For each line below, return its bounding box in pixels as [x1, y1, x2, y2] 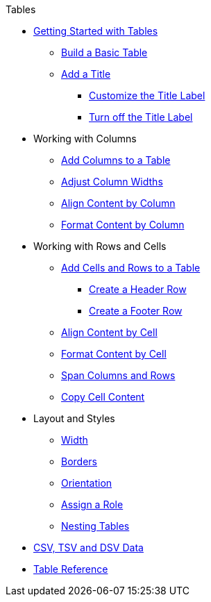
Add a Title [61, 68, 111, 80]
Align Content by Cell [61, 326, 158, 338]
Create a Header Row [89, 283, 187, 295]
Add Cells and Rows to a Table [61, 262, 201, 274]
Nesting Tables [61, 520, 130, 532]
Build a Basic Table [61, 47, 148, 58]
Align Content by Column [61, 197, 176, 209]
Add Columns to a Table [61, 154, 171, 166]
